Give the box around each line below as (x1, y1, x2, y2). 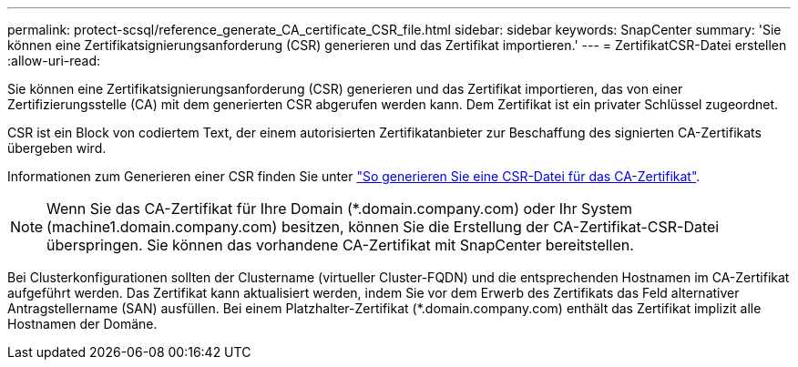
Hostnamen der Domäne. (7, 316, 158, 331)
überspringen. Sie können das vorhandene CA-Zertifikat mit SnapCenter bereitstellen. (46, 236, 634, 254)
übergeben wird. (7, 140, 107, 156)
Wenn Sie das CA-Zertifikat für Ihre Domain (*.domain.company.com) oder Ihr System (46, 199, 633, 218)
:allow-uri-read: (7, 53, 101, 68)
